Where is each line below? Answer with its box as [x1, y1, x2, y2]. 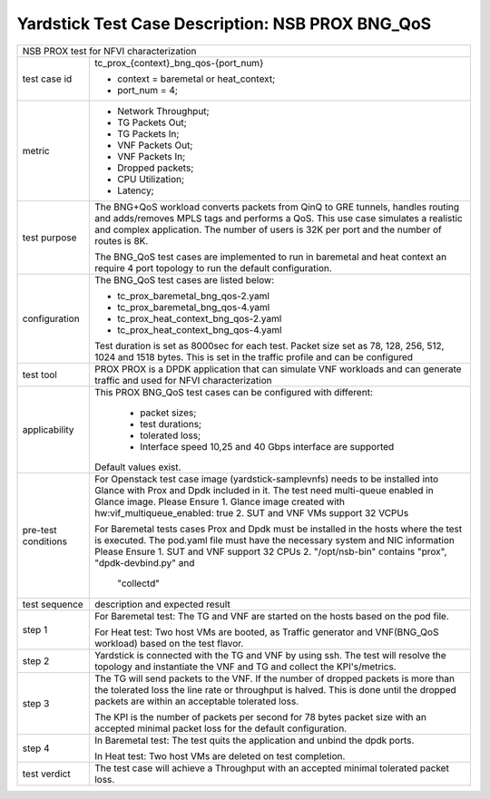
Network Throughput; [116, 104, 210, 117]
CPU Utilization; [116, 172, 185, 185]
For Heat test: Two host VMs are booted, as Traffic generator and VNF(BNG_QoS [93, 626, 439, 638]
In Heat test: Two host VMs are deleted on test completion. [93, 749, 346, 762]
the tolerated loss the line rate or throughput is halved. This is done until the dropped [93, 683, 457, 696]
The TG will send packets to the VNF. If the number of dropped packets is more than [93, 672, 456, 685]
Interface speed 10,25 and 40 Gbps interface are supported [139, 440, 395, 453]
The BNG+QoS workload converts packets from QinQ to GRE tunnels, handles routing [93, 200, 460, 213]
